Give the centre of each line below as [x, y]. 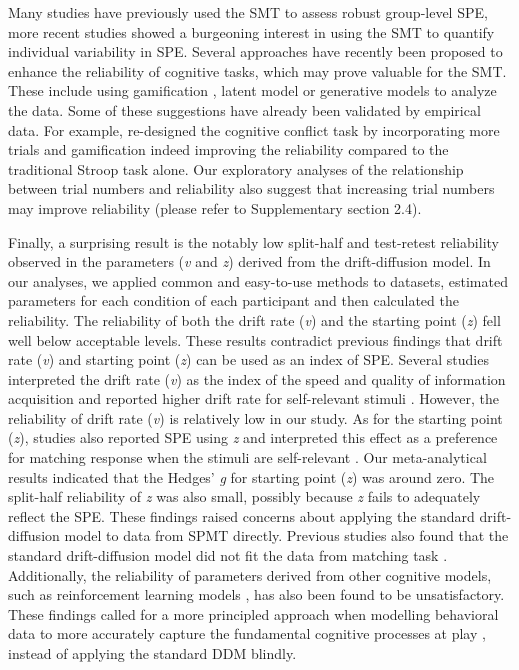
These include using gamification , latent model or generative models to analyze [252, 90]
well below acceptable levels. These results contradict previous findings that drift [255, 339]
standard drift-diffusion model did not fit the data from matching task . [228, 555]
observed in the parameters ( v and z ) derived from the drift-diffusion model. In [249, 261]
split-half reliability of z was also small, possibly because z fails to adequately [244, 496]
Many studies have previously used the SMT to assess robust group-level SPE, [248, 12]
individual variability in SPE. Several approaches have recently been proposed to [255, 51]
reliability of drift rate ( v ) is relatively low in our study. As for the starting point [255, 417]
